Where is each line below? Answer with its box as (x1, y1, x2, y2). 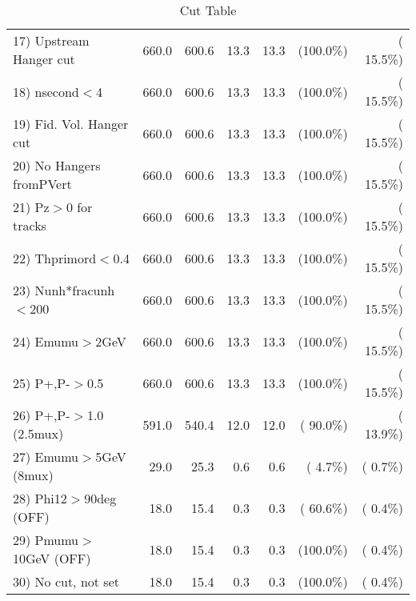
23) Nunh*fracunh (13, 281, 115, 299)
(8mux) (13, 466, 54, 484)
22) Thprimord (13, 248, 97, 267)
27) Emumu (13, 447, 79, 466)
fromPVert (13, 174, 72, 193)
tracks (13, 216, 46, 234)
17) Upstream (13, 31, 90, 50)
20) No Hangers (13, 156, 101, 174)
